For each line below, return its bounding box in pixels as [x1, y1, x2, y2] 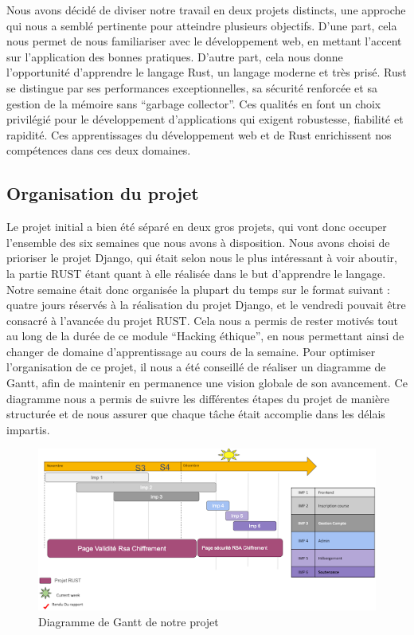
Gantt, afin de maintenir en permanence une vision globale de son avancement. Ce [6, 374, 408, 391]
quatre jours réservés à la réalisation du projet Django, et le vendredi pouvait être [6, 296, 406, 313]
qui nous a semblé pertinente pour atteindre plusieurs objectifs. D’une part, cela [6, 17, 397, 33]
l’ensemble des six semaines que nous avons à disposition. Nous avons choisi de [6, 233, 390, 250]
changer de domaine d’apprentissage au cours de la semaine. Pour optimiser [6, 343, 376, 359]
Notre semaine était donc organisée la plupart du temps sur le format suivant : [6, 280, 391, 297]
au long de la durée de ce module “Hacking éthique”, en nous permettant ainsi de [6, 327, 404, 344]
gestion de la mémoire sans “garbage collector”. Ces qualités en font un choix [6, 95, 381, 112]
